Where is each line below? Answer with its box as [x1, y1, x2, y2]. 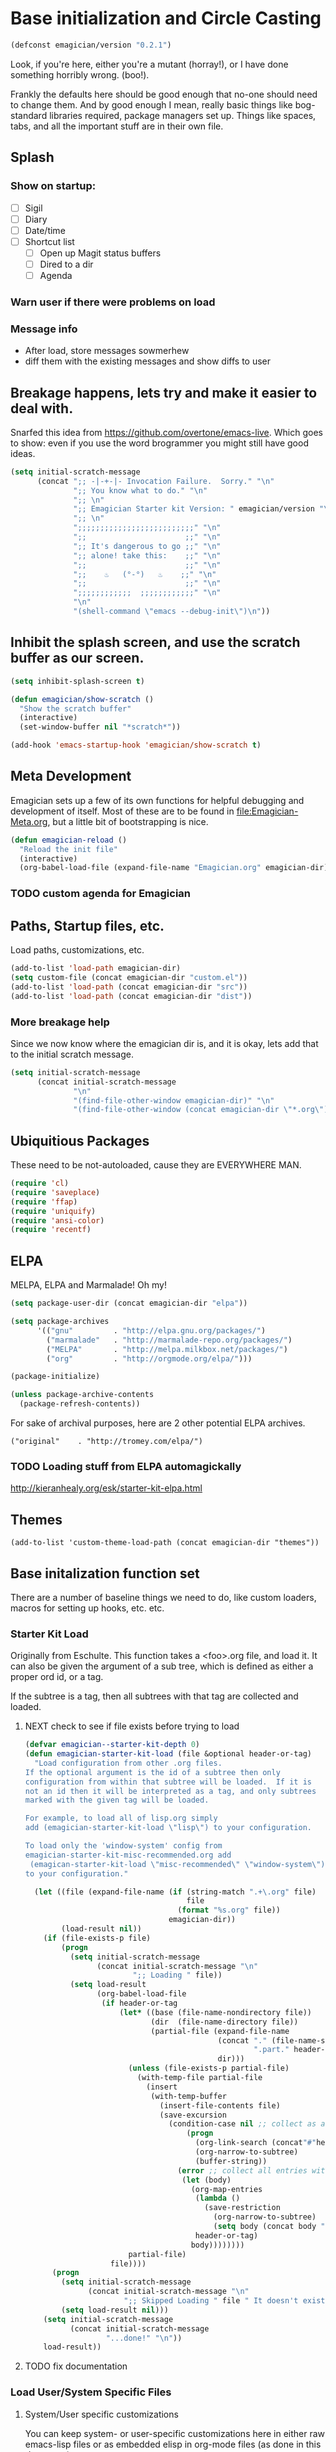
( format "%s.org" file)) [177, 1905, 281, 1916]
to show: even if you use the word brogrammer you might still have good [10, 437, 309, 449]
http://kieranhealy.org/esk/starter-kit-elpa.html [10, 1482, 203, 1494]
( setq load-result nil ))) [61, 2305, 169, 2315]
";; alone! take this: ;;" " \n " [73, 550, 222, 561]
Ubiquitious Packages [10, 1132, 150, 1149]
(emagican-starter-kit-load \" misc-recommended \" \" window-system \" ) [29, 1859, 326, 1869]
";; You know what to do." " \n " [73, 485, 208, 496]
